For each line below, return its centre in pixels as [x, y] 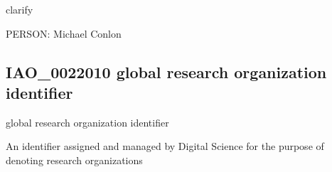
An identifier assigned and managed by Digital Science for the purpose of [165, 146]
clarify [20, 9]
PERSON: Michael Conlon [64, 33]
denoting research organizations [74, 160]
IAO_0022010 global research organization [166, 71]
